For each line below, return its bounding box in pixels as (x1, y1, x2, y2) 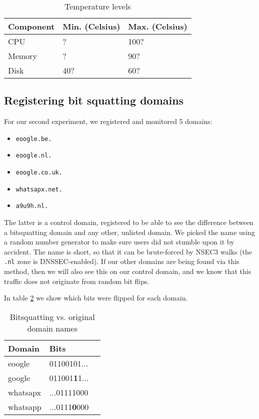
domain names (27, 322, 77, 334)
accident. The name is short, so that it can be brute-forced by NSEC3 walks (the (4, 246, 252, 256)
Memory (8, 50, 37, 61)
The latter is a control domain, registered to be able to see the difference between (4, 217, 253, 227)
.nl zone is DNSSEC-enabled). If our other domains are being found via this (4, 256, 239, 266)
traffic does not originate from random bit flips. (4, 275, 149, 286)
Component (8, 20, 55, 32)
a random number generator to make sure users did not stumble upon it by (4, 236, 234, 247)
